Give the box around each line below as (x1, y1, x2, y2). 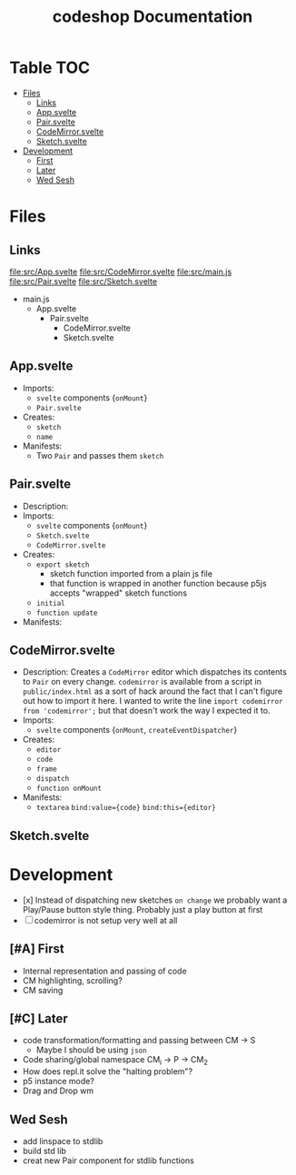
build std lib (22, 1145, 66, 1156)
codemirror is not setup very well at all (34, 914, 178, 925)
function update (35, 608, 98, 617)
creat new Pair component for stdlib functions (22, 1155, 195, 1166)
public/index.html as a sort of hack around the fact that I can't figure (22, 686, 283, 696)
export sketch (35, 560, 90, 569)
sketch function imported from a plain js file (49, 568, 213, 578)
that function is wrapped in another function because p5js (49, 578, 267, 588)
